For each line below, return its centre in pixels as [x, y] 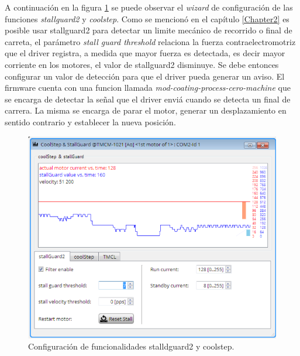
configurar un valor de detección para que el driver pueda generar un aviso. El [145, 76]
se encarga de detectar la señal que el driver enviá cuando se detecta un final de [148, 99]
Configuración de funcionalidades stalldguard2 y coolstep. [131, 346]
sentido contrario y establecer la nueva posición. [90, 121]
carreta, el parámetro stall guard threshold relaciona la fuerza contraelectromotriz [150, 41]
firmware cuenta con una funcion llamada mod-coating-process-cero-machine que [148, 88]
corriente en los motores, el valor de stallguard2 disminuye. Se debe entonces [142, 64]
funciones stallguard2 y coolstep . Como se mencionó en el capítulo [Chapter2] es [147, 18]
